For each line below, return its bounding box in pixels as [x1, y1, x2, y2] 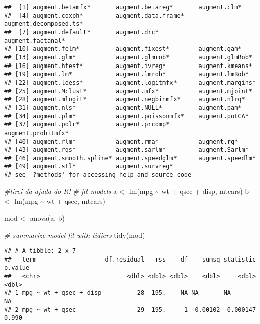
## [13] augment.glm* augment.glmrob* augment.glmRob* [4, 53, 252, 61]
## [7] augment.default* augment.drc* [4, 28, 159, 36]
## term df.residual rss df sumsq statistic [4, 255, 256, 263]
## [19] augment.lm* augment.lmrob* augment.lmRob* [4, 71, 249, 78]
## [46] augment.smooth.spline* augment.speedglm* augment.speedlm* [4, 154, 256, 162]
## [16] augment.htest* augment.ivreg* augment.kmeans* [4, 62, 252, 70]
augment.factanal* [4, 37, 65, 44]
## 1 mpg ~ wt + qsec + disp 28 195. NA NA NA [4, 289, 231, 297]
